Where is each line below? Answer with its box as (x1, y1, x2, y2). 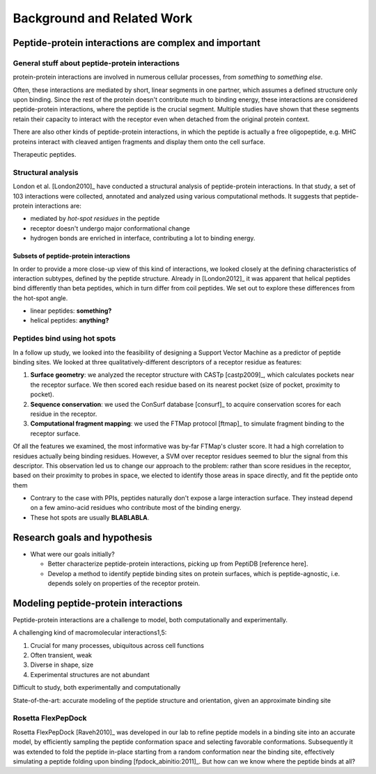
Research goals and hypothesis (13, 532, 152, 543)
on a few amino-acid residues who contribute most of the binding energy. (30, 504, 242, 512)
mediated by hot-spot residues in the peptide (30, 215, 160, 223)
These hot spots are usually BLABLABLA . (30, 513, 150, 522)
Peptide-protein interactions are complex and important (13, 37, 261, 49)
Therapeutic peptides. (13, 150, 77, 159)
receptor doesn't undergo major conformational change (30, 224, 191, 233)
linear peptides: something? (30, 307, 112, 315)
